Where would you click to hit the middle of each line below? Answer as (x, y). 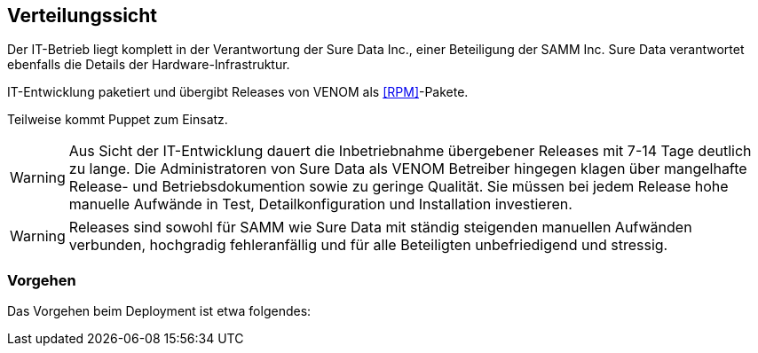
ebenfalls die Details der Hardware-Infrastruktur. (149, 65)
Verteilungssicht (82, 16)
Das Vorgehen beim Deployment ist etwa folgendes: (159, 311)
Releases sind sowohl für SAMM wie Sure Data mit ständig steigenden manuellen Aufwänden (380, 227)
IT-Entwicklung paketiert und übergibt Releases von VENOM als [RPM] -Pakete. (238, 92)
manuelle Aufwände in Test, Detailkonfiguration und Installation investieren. (320, 204)
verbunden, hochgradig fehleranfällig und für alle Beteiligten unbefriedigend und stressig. (368, 245)
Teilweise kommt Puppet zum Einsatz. (118, 120)
